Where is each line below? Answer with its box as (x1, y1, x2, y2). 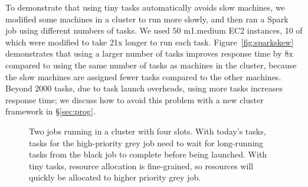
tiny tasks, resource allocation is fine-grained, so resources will (29, 159, 254, 172)
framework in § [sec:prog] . (5, 105, 96, 117)
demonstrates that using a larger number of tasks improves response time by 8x (5, 47, 293, 60)
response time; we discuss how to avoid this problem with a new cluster (5, 93, 264, 106)
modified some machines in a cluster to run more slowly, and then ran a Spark (5, 12, 289, 25)
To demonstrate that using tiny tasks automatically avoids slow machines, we (5, 1, 285, 13)
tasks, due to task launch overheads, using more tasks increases (54, 82, 283, 94)
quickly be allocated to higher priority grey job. (29, 171, 201, 183)
